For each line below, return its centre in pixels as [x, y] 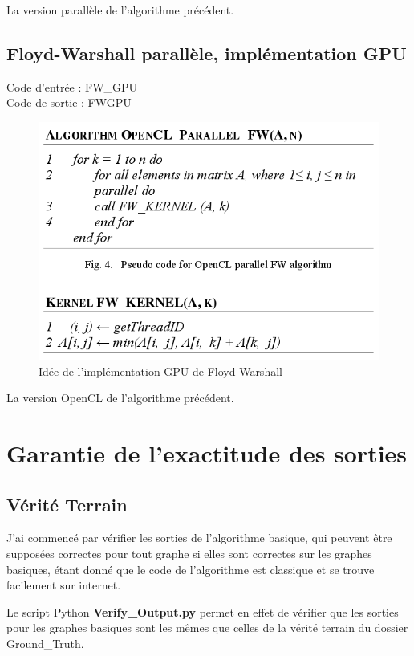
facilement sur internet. [64, 585]
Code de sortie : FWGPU [69, 102]
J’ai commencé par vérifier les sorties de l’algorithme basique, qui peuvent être [199, 538]
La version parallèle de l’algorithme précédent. [120, 10]
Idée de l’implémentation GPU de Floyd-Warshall [160, 371]
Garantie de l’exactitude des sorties [207, 453]
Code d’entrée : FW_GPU [72, 86]
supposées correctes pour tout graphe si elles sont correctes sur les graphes [189, 554]
